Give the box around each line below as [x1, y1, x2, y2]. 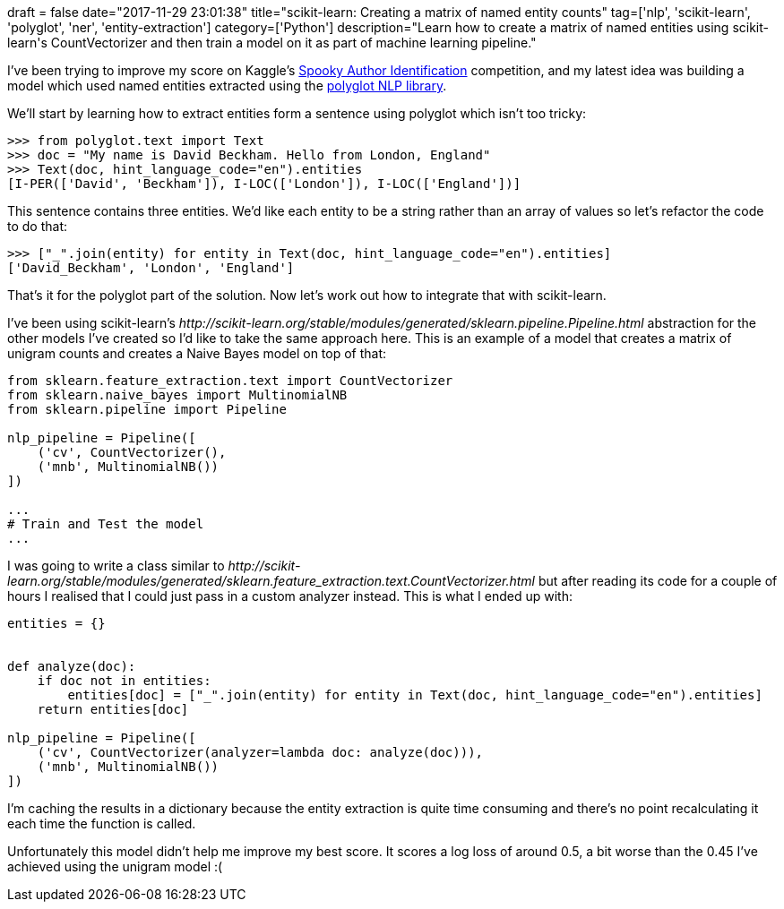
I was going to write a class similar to [7, 558, 225, 573]
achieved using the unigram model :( [7, 859, 223, 874]
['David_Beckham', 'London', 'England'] [7, 261, 295, 275]
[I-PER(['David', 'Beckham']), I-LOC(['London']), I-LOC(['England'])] [7, 176, 521, 191]
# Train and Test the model [7, 517, 204, 531]
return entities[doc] [37, 702, 189, 716]
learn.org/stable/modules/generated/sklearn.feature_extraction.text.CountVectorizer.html [7, 573, 535, 588]
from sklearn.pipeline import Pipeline [7, 402, 287, 416]
